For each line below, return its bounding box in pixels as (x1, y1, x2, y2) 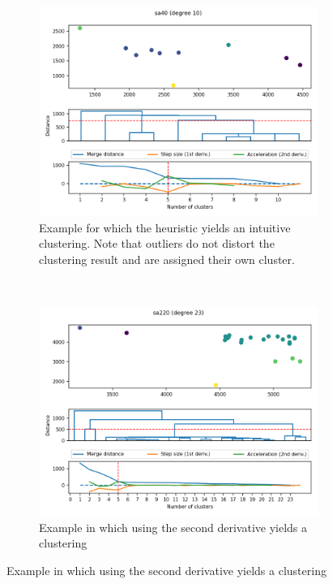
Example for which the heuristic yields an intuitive (39, 218, 291, 236)
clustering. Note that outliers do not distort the (39, 235, 275, 252)
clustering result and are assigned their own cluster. (39, 250, 295, 267)
